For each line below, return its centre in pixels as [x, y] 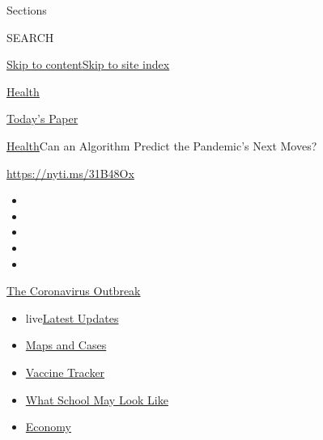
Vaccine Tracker [65, 372]
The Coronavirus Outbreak [74, 291]
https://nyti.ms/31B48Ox [70, 173]
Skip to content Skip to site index [88, 64]
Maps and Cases [66, 345]
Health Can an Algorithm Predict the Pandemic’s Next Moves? [162, 145]
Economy [48, 427]
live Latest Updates [72, 317]
